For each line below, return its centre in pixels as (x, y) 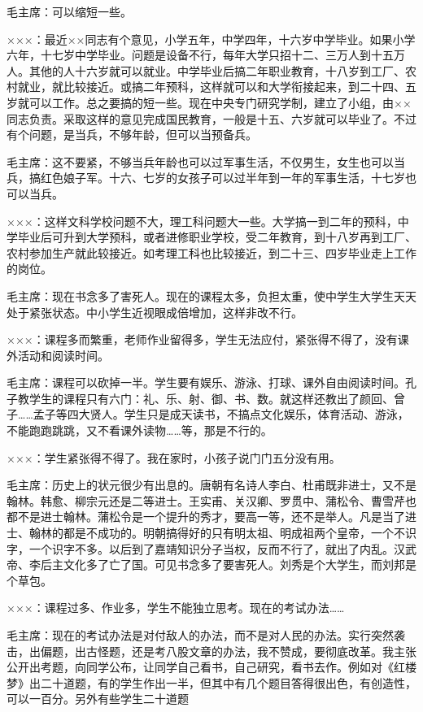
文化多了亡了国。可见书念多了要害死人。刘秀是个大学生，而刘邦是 (240, 564)
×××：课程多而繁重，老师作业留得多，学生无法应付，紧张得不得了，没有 (202, 339)
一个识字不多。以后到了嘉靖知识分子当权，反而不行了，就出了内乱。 (211, 548)
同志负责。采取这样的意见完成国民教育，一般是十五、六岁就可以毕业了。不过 (211, 118)
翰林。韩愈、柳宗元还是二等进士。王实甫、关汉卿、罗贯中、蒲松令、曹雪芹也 (211, 500)
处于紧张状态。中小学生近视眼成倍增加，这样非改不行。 (155, 312)
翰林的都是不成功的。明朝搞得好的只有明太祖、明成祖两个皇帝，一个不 (217, 533)
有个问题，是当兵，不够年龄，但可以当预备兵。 (132, 135)
